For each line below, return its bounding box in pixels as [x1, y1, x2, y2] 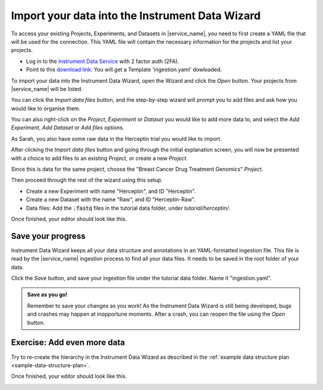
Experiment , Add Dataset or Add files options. [11, 124, 124, 131]
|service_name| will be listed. [11, 85, 83, 92]
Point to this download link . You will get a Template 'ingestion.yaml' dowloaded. [26, 66, 223, 73]
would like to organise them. [11, 105, 81, 112]
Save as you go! [27, 291, 68, 298]
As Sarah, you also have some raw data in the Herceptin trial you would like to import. [11, 135, 222, 142]
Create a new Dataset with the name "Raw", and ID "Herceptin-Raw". [26, 196, 196, 203]
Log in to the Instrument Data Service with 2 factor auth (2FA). [26, 58, 179, 65]
